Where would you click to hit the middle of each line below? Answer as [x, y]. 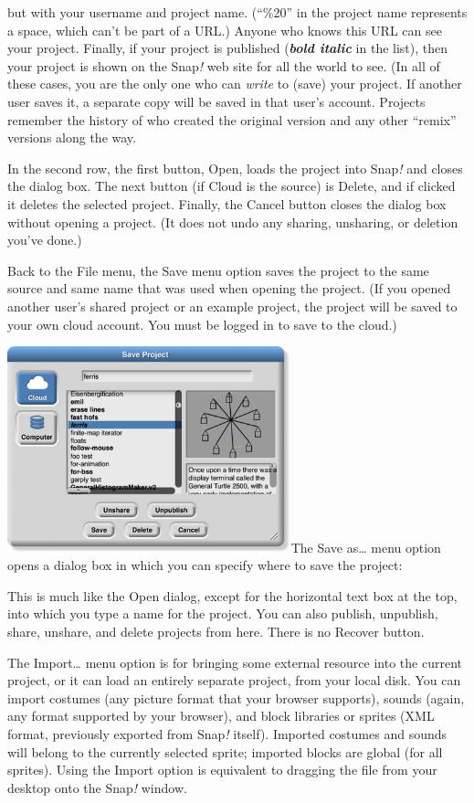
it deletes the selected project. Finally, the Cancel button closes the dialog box [227, 203]
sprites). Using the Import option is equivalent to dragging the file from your [222, 770]
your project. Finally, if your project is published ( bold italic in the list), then [228, 48]
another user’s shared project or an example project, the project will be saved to [232, 306]
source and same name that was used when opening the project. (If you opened [229, 288]
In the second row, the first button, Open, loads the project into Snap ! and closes [235, 168]
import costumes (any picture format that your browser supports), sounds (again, [236, 697]
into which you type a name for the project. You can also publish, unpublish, [223, 613]
